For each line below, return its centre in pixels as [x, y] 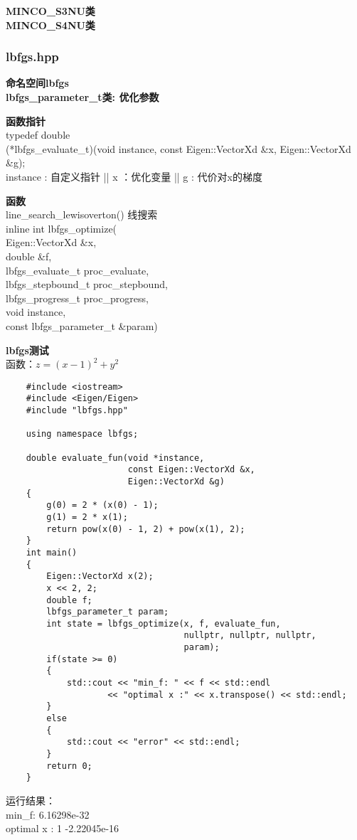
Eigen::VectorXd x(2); [100, 576]
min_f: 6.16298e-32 [48, 814]
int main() [52, 552]
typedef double [38, 135]
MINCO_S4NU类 [50, 25]
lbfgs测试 [27, 350]
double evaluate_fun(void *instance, [115, 458]
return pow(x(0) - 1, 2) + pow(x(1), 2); [146, 529]
